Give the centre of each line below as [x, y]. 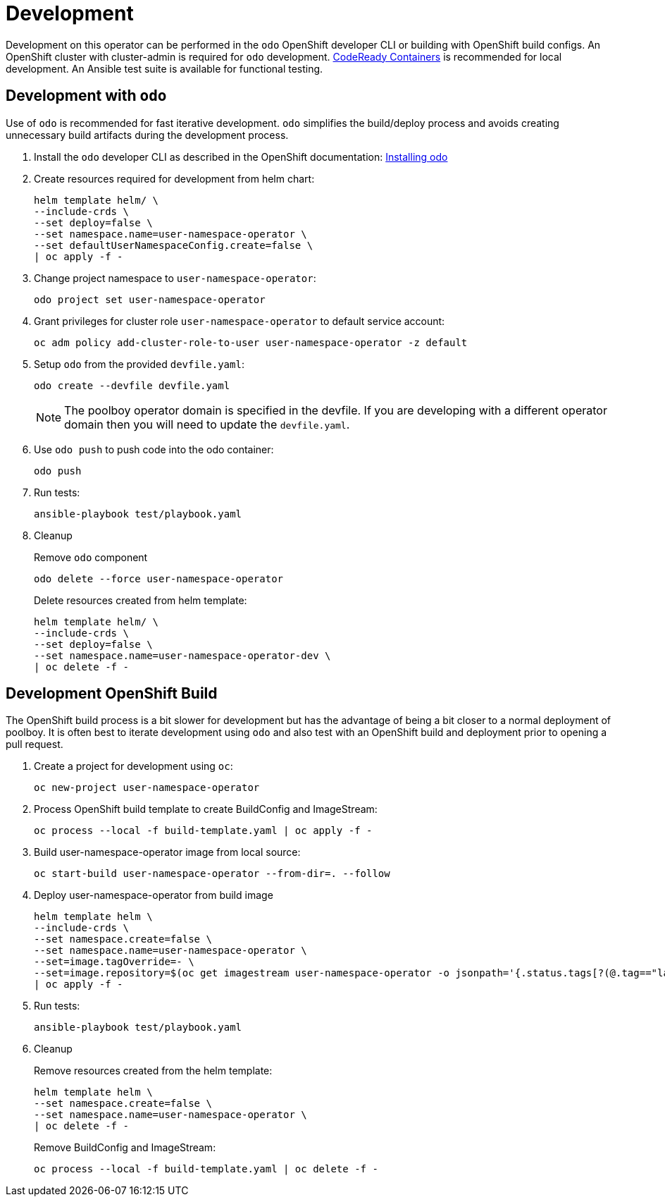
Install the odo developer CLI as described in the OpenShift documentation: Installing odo [241, 157]
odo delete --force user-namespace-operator [159, 578]
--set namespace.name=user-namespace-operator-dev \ [182, 655]
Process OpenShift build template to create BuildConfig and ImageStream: [206, 809]
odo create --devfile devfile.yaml [132, 385]
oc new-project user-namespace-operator [147, 788]
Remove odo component [91, 557]
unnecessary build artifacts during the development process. [147, 135]
